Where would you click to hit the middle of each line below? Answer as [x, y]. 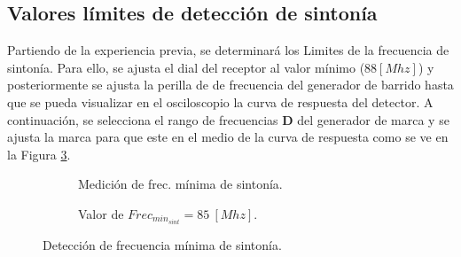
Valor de [101, 213]
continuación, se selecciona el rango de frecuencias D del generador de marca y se [228, 119]
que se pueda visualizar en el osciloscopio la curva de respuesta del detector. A [220, 101]
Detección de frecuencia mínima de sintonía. [162, 245]
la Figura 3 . [39, 154]
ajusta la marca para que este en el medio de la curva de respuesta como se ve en [228, 137]
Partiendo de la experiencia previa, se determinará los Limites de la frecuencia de [228, 50]
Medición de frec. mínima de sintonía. [180, 184]
